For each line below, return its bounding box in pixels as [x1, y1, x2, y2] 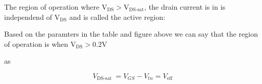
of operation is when [4, 38, 68, 49]
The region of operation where [4, 2, 100, 12]
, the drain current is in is [144, 2, 226, 12]
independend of [4, 11, 52, 22]
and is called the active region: [69, 11, 165, 22]
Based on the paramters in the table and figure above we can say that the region [4, 29, 258, 39]
